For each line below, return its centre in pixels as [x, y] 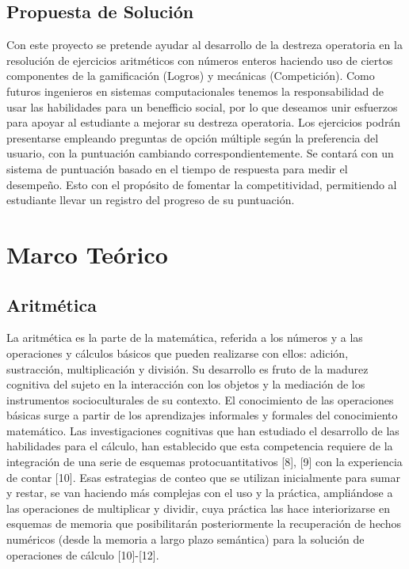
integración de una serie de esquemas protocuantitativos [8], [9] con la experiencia [204, 462]
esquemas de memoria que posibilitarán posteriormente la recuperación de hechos [204, 523]
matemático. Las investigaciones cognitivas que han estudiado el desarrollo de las [203, 430]
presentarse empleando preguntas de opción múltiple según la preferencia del [193, 137]
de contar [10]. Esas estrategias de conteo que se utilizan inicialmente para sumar [203, 477]
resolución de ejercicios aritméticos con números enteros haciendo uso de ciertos [200, 60]
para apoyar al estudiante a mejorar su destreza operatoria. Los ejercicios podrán [204, 122]
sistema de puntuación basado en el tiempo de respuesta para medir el [177, 168]
